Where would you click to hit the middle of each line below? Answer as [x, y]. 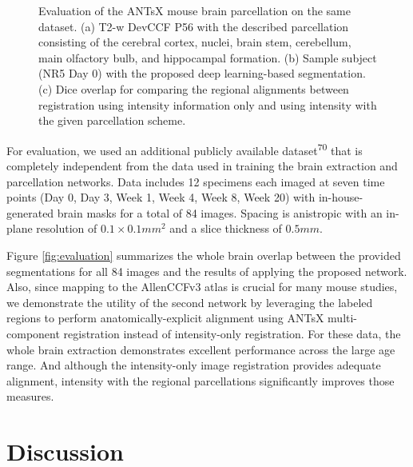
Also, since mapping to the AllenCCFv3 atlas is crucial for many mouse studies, [202, 287]
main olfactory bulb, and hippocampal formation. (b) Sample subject [208, 57]
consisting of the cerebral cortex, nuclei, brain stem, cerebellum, [195, 42]
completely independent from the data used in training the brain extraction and [202, 166]
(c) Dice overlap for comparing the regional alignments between [194, 88]
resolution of [67, 228]
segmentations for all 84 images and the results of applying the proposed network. [207, 271]
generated [30, 212]
